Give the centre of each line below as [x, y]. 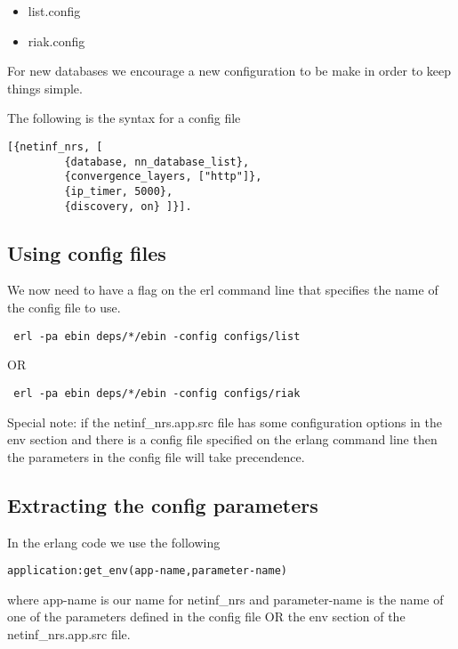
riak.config [56, 41]
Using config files [87, 252]
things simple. [45, 88]
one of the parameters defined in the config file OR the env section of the [206, 617]
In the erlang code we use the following [114, 542]
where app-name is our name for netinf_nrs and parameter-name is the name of [225, 599]
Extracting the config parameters [163, 504]
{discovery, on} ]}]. [128, 206]
